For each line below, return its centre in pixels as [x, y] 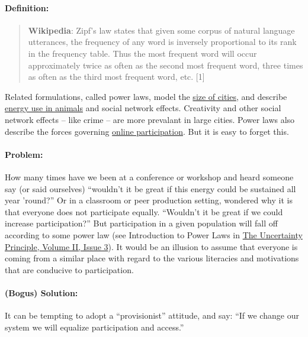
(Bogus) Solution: [41, 292]
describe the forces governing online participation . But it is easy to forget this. [147, 131]
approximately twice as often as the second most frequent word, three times [166, 65]
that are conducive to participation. [69, 269]
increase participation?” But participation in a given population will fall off [141, 223]
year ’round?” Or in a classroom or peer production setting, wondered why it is [149, 200]
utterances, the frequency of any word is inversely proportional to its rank [162, 42]
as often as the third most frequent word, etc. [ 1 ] [116, 77]
